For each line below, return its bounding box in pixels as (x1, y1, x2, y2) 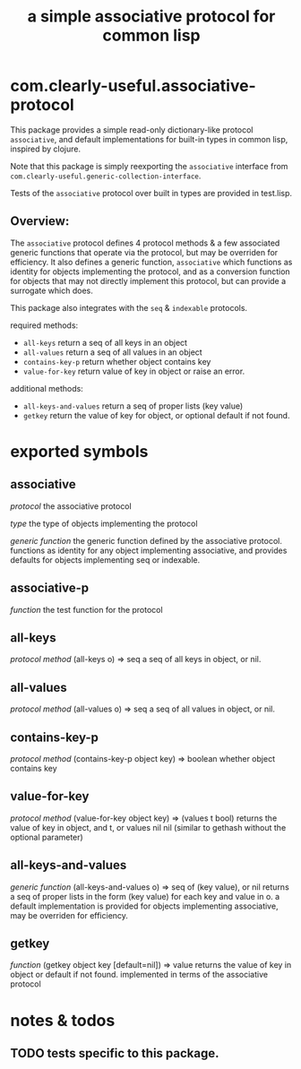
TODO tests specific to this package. (10, 1046, 219, 1061)
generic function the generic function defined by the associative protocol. (10, 535, 283, 546)
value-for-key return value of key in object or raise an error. (22, 366, 245, 376)
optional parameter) (10, 832, 83, 842)
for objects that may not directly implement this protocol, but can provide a (10, 275, 287, 286)
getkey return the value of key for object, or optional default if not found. (22, 409, 290, 420)
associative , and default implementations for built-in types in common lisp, (10, 134, 288, 144)
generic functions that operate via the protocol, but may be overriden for (10, 246, 279, 257)
